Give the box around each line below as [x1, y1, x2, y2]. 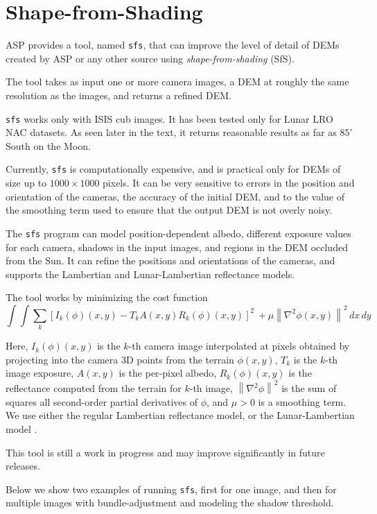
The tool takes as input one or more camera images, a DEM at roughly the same [6, 74, 349, 89]
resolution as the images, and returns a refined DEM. [6, 87, 231, 102]
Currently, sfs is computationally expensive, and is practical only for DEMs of [6, 162, 341, 176]
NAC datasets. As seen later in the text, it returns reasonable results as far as [6, 125, 337, 139]
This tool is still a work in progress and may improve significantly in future [6, 445, 325, 459]
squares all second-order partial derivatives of [6, 394, 198, 409]
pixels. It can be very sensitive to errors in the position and [103, 175, 355, 190]
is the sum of [281, 381, 337, 395]
